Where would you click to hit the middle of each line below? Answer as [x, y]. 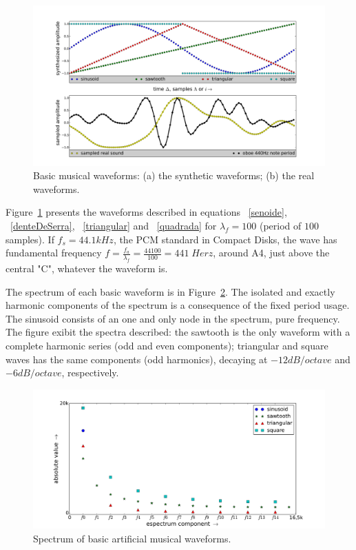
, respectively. [90, 373]
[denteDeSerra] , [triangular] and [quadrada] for [114, 226]
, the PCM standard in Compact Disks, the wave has [225, 239]
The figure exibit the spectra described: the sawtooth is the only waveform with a [178, 332]
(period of [280, 226]
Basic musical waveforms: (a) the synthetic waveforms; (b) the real [174, 175]
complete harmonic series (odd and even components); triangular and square [167, 346]
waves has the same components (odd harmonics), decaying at [137, 359]
